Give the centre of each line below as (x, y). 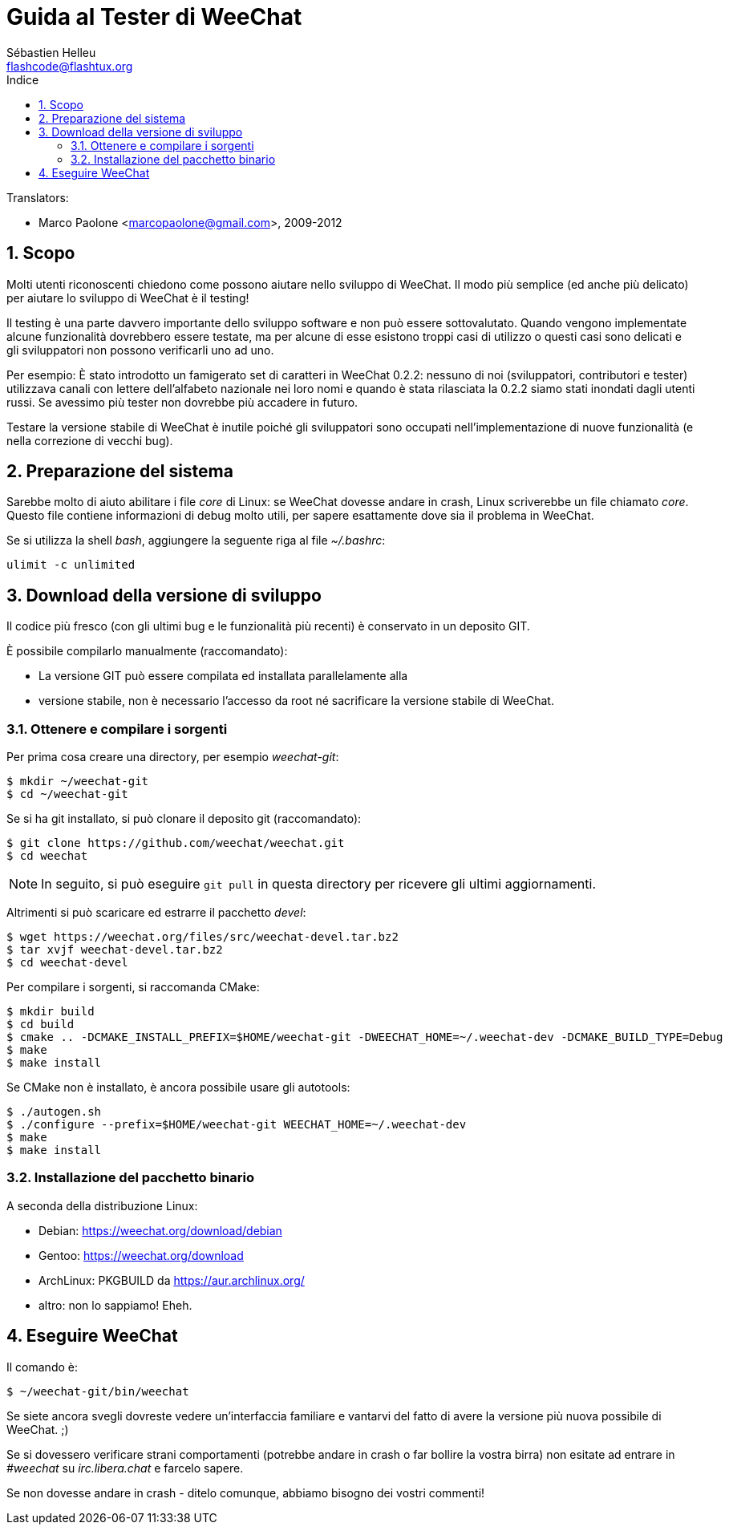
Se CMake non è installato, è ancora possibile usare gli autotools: (178, 1087)
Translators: (38, 197)
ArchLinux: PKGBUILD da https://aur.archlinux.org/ (172, 1280)
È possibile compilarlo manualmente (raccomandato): (147, 651)
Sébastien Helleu (51, 52)
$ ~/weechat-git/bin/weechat (98, 1391)
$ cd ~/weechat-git (67, 794)
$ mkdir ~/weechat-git (78, 782)
